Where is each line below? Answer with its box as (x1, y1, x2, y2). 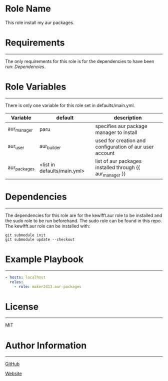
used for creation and (95, 137, 146, 144)
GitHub (5, 361, 20, 367)
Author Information (5, 339, 87, 351)
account (95, 149, 115, 156)
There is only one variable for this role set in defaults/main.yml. (5, 102, 135, 108)
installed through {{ (95, 163, 140, 170)
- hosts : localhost (5, 274, 46, 280)
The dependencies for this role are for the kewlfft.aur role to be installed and (5, 212, 162, 218)
